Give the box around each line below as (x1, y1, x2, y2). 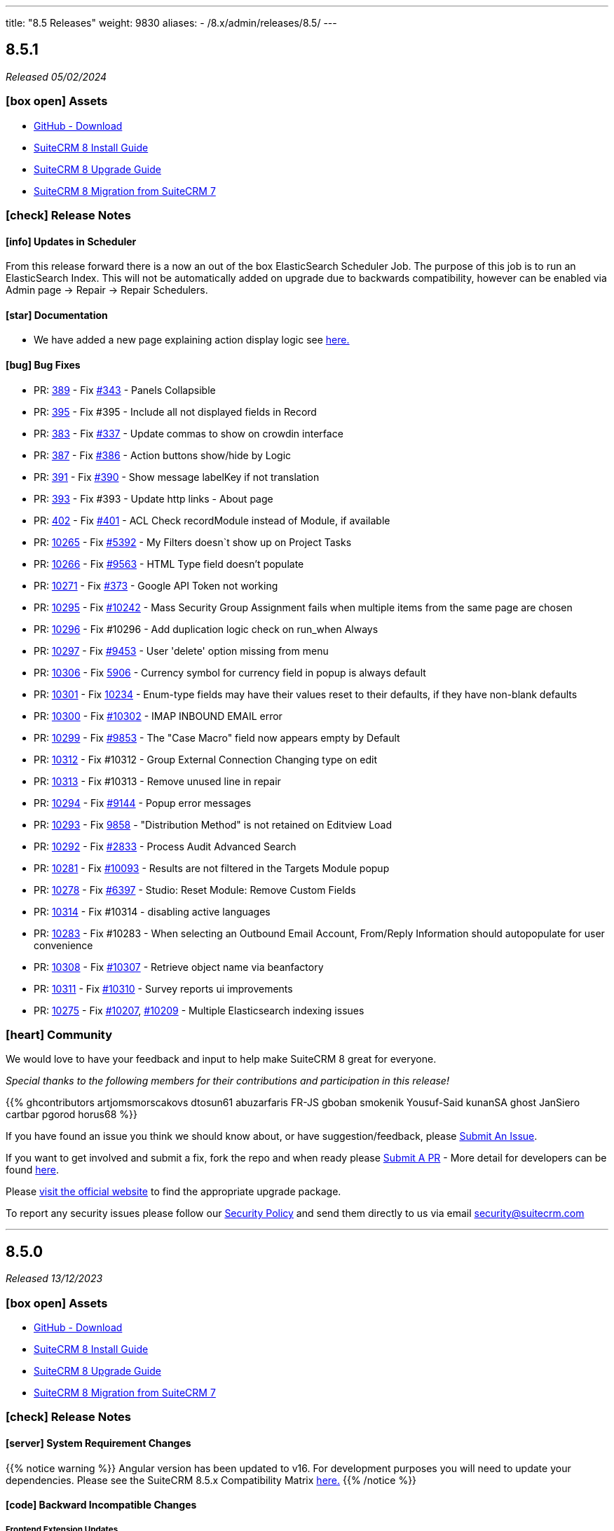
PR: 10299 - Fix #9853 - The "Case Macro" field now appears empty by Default (34, 731, 400, 744)
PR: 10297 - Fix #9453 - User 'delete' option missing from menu (34, 644, 329, 657)
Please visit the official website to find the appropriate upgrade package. (6, 1185, 341, 1198)
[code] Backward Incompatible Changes (6, 1499, 197, 1511)
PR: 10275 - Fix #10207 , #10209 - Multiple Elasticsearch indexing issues (34, 1004, 364, 1016)
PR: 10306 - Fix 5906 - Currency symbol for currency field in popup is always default (34, 666, 426, 679)
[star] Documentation (6, 308, 108, 321)
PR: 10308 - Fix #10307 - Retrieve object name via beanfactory (34, 960, 324, 973)
